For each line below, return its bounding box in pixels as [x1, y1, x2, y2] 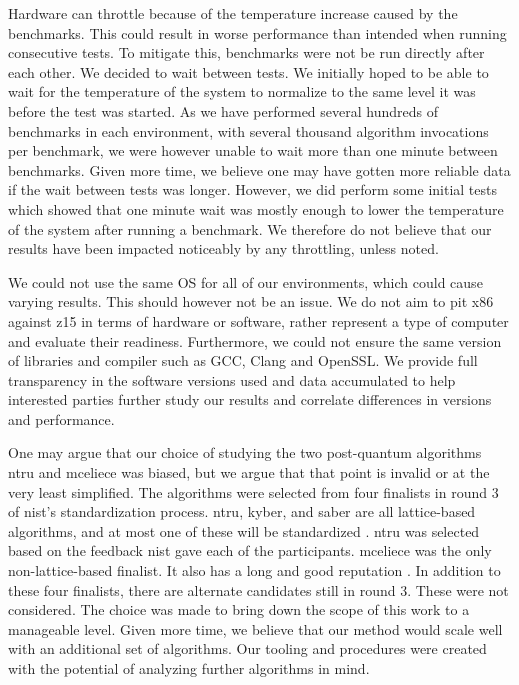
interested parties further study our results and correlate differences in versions [8, 389, 492, 410]
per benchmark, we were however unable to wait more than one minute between [8, 140, 498, 161]
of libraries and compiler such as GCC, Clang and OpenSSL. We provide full [8, 350, 478, 371]
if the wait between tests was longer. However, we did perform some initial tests [8, 179, 497, 200]
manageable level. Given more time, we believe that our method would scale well [8, 618, 503, 639]
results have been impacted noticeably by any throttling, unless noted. [8, 238, 439, 259]
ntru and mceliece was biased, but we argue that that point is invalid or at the [8, 462, 490, 483]
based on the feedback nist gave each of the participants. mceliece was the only [8, 540, 492, 561]
